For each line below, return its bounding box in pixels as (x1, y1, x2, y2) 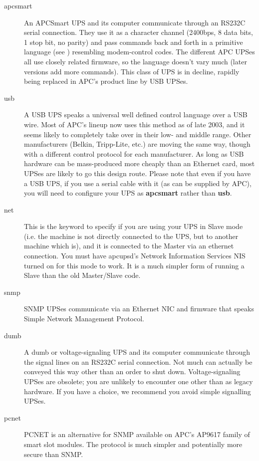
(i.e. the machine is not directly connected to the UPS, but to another (24, 230, 239, 241)
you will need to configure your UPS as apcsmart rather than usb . (24, 188, 232, 198)
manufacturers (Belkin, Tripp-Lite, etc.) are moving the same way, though (24, 139, 251, 149)
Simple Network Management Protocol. (24, 313, 144, 324)
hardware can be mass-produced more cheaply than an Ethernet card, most (24, 158, 255, 169)
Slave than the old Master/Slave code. (24, 270, 141, 280)
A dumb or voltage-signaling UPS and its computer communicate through (24, 347, 251, 357)
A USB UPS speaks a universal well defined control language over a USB (24, 109, 248, 120)
